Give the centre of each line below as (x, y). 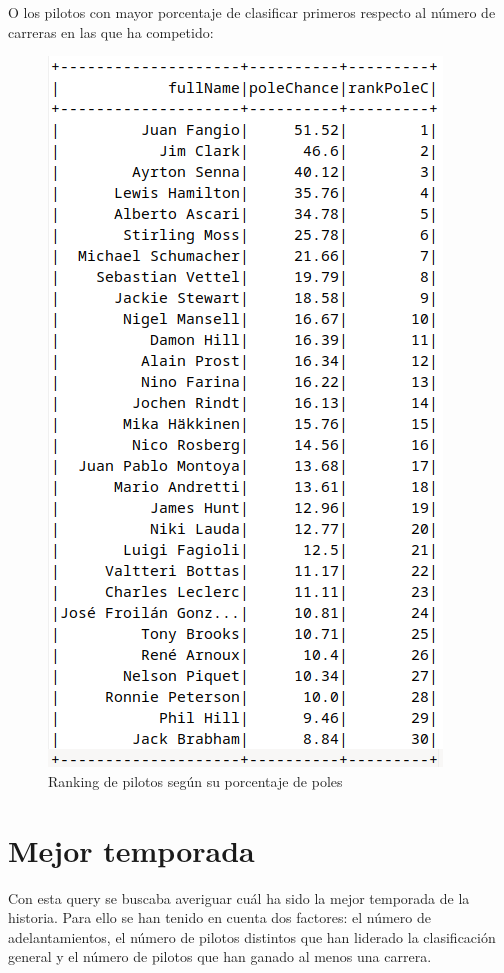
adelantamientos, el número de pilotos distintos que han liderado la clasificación (252, 936)
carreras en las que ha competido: (111, 31)
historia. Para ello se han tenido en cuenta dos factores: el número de (219, 917)
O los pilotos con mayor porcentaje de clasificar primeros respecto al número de (252, 12)
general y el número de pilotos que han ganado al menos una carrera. (220, 956)
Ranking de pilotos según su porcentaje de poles (195, 780)
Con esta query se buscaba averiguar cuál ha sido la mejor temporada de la (239, 897)
